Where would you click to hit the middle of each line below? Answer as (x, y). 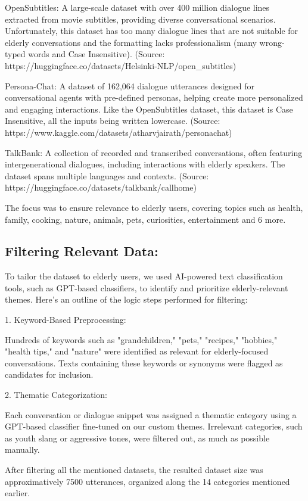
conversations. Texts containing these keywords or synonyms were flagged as (144, 362)
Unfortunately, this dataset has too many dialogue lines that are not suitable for (152, 31)
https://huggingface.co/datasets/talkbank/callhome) (101, 187)
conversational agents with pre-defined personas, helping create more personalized (154, 97)
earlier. (18, 493)
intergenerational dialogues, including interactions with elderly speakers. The (145, 164)
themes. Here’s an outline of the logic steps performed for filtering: (126, 299)
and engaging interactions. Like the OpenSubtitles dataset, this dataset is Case (149, 109)
